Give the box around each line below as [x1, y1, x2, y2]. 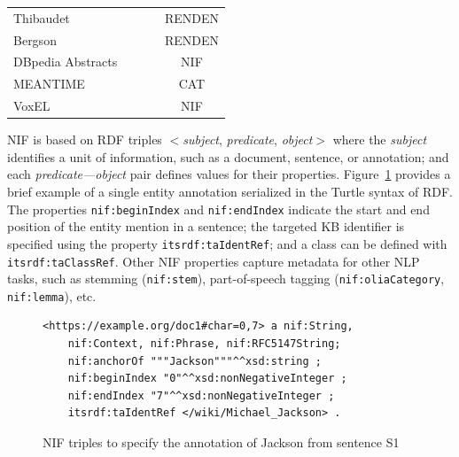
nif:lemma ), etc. [7, 286, 97, 305]
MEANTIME [13, 74, 85, 93]
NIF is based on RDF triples [7, 130, 162, 149]
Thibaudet [13, 8, 70, 27]
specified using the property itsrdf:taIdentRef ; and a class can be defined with [7, 234, 447, 252]
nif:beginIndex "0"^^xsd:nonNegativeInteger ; [67, 372, 347, 385]
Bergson [13, 30, 57, 49]
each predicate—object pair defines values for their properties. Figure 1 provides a [7, 165, 451, 183]
